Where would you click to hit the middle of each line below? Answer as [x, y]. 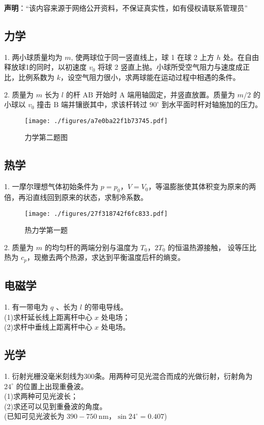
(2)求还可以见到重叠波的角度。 [55, 406]
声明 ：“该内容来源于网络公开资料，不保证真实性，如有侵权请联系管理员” [126, 8]
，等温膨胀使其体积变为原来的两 [202, 186]
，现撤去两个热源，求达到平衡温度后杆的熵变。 [106, 257]
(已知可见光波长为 [34, 416]
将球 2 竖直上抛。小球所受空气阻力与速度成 [170, 67]
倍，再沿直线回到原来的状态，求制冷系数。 [76, 197]
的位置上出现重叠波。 [52, 386]
